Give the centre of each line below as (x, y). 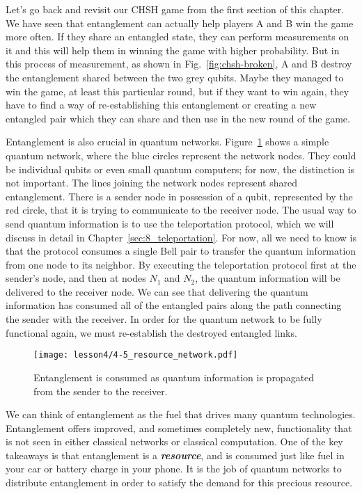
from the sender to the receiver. (101, 391)
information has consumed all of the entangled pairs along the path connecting (174, 305)
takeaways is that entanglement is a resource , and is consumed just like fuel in (175, 455)
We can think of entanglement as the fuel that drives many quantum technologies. (181, 414)
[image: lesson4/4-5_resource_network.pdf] (136, 355)
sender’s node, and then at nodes (76, 278)
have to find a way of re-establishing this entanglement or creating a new (161, 105)
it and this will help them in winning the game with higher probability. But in (173, 50)
